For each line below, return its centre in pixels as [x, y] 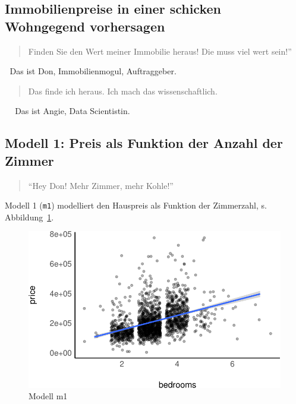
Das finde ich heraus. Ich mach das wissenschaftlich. [123, 91]
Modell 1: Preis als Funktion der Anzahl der [144, 143]
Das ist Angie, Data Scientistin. [73, 111]
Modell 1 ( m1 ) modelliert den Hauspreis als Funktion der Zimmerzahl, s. [136, 205]
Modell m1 [48, 396]
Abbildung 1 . [29, 217]
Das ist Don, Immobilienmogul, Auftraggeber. [93, 71]
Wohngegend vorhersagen [85, 26]
